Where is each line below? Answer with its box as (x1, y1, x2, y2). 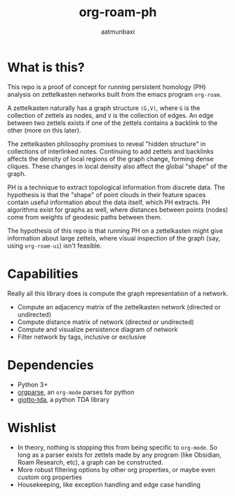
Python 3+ (17, 380, 48, 389)
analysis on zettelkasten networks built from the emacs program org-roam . (7, 90, 222, 98)
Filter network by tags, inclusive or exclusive (17, 333, 147, 341)
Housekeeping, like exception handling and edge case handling (17, 480, 201, 488)
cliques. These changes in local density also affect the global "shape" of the (7, 162, 228, 170)
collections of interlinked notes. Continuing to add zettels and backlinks (7, 147, 214, 155)
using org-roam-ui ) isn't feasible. (7, 241, 102, 250)
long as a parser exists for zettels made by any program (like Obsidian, (17, 450, 222, 459)
